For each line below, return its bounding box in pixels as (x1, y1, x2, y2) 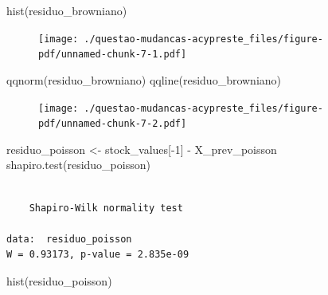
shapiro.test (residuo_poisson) (6, 156, 150, 173)
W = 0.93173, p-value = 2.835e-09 (6, 249, 189, 261)
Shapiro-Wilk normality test (29, 202, 183, 214)
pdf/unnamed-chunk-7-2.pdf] (38, 118, 187, 130)
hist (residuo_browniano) (6, 2, 127, 18)
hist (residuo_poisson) (6, 272, 112, 289)
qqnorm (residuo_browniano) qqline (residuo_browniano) (6, 71, 282, 88)
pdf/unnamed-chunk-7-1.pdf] (38, 49, 187, 61)
